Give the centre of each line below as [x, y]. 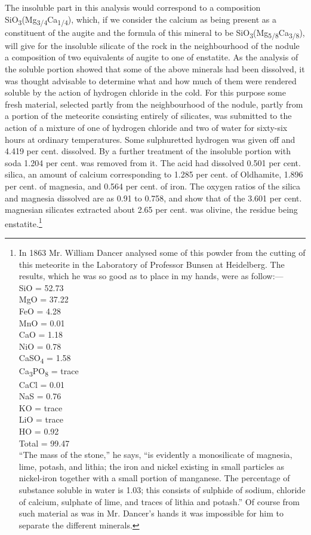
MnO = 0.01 [42, 322]
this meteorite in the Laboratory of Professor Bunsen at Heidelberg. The [152, 264]
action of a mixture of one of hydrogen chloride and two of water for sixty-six [146, 127]
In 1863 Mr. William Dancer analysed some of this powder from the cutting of [162, 252]
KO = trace [41, 407]
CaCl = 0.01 [42, 384]
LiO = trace [41, 419]
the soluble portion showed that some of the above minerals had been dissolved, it [155, 69]
